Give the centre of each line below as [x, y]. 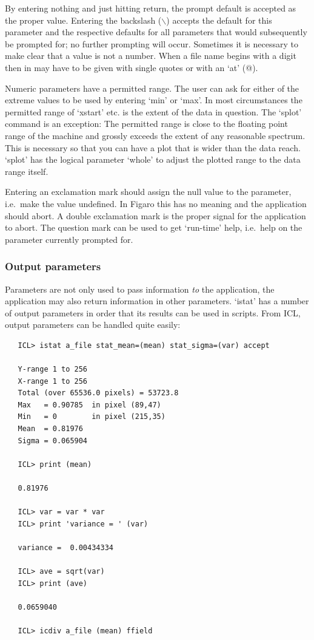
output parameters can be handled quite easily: [93, 325]
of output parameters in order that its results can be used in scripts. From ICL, [153, 312]
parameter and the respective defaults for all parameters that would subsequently [156, 32]
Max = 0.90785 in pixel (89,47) [89, 405]
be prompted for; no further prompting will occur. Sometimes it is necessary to [152, 43]
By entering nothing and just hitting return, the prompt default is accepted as [151, 8]
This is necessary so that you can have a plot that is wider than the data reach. [153, 147]
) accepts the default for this [219, 20]
